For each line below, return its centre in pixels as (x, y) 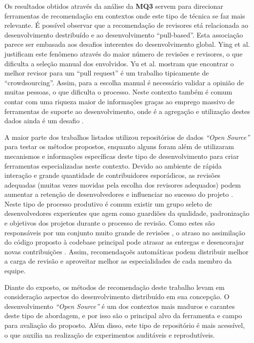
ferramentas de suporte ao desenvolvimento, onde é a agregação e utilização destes (127, 111)
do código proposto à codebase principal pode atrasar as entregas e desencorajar (124, 242)
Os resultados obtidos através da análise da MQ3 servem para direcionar (114, 6)
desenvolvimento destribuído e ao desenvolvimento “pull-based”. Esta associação (124, 34)
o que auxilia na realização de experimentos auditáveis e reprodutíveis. (110, 334)
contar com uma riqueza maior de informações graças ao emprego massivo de (119, 101)
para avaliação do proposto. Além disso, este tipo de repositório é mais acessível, (125, 325)
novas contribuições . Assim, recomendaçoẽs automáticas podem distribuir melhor (127, 251)
